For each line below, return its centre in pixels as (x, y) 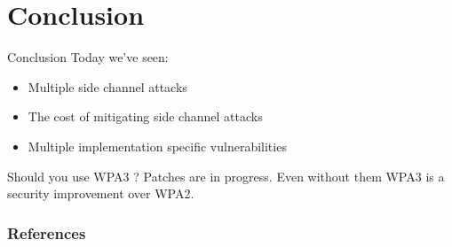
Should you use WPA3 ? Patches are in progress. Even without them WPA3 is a (226, 176)
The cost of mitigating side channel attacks (145, 116)
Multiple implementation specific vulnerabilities (157, 146)
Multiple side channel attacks (107, 86)
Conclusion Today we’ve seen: (88, 57)
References (47, 232)
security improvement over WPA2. (101, 193)
